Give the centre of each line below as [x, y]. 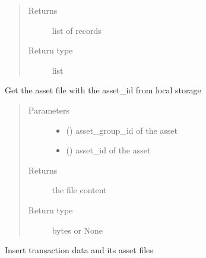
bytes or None [77, 230]
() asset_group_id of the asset [122, 130]
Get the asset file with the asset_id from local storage [103, 90]
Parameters [49, 110]
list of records [77, 30]
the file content [79, 190]
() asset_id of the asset [108, 150]
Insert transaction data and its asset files [79, 250]
